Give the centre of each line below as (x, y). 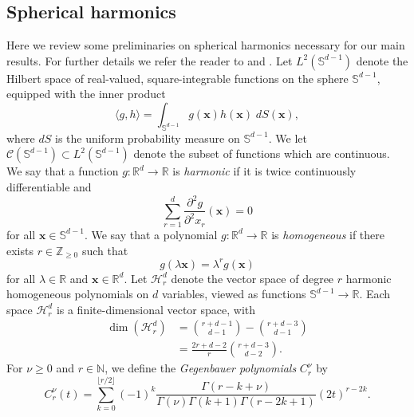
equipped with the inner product (86, 94)
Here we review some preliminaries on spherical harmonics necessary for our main (206, 45)
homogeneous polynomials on (78, 294)
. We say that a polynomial (151, 234)
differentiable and (49, 186)
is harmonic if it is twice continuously (264, 171)
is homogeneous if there (328, 234)
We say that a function (63, 171)
